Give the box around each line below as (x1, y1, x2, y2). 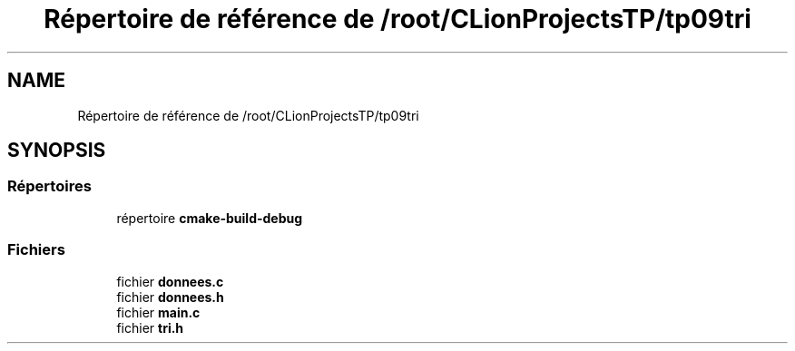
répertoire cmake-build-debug (116, 210, 303, 226)
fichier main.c (116, 304, 201, 320)
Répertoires (7, 177, 92, 196)
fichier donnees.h (116, 288, 224, 305)
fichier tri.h (116, 319, 184, 336)
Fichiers (7, 240, 65, 259)
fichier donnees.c (116, 273, 224, 289)
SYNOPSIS (7, 139, 106, 162)
